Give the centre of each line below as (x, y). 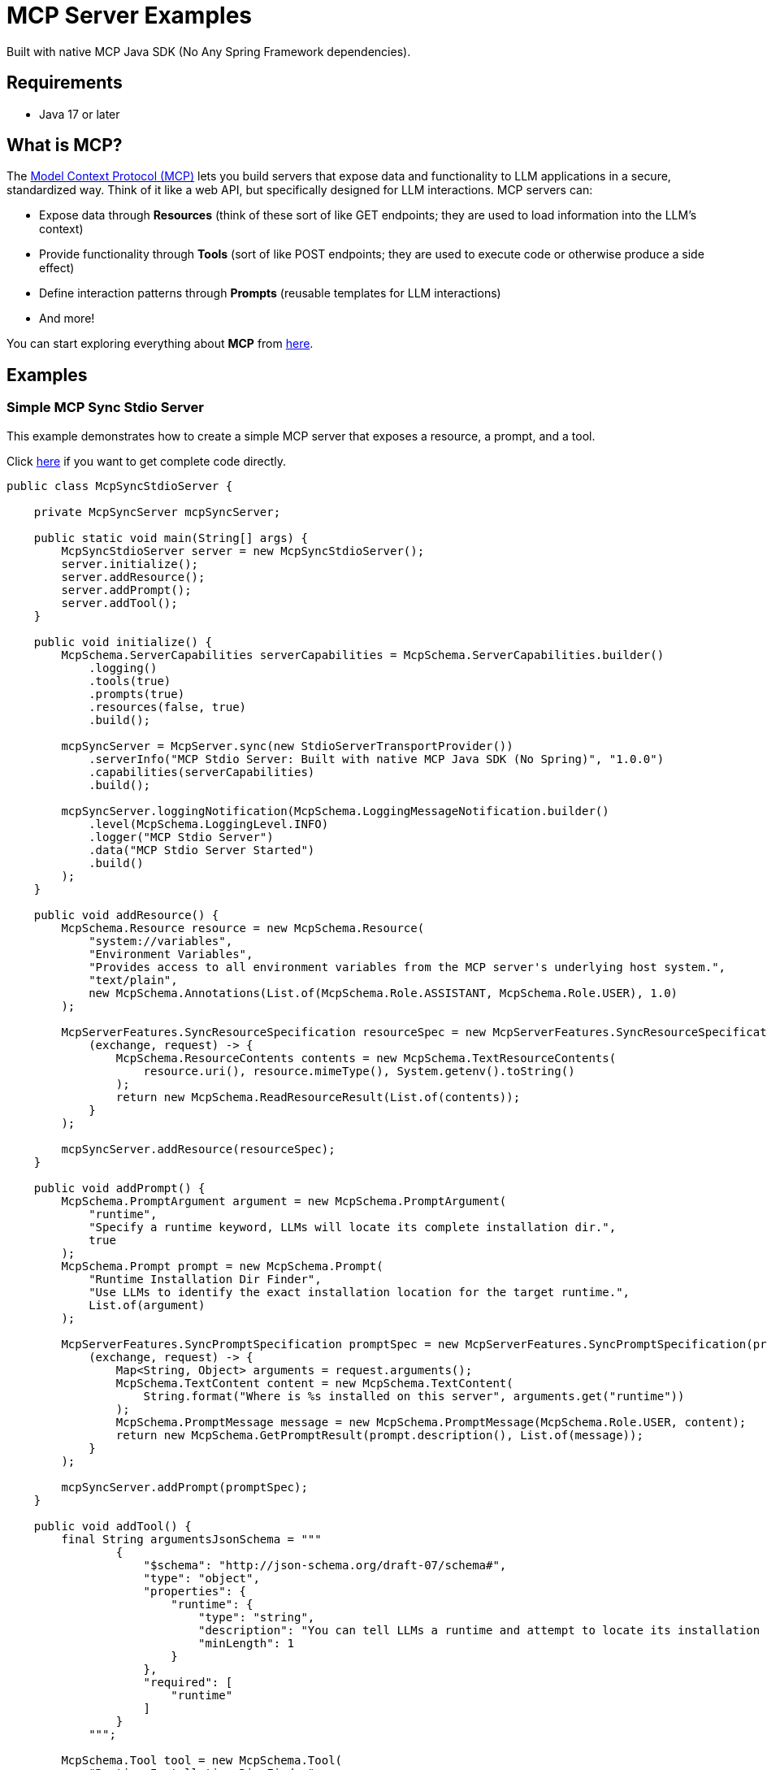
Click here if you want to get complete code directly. (146, 461)
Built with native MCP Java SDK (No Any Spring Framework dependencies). (209, 51)
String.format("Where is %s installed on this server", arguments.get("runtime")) (414, 1396)
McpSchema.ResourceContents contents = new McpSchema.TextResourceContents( (366, 1058)
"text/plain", (133, 980)
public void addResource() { (126, 915)
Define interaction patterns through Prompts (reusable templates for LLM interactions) (270, 293)
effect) (57, 268)
